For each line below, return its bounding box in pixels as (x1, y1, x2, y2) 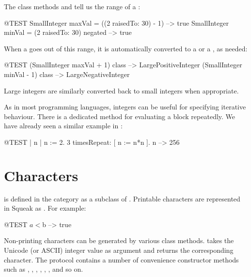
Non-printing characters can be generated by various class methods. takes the (4, 235, 234, 246)
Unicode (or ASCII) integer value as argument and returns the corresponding (4, 245, 234, 255)
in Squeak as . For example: (4, 203, 86, 213)
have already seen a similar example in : (4, 121, 123, 131)
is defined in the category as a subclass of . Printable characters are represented (4, 193, 240, 203)
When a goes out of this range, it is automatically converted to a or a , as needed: (4, 43, 248, 53)
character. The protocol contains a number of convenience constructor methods (4, 254, 239, 264)
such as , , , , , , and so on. (4, 264, 83, 274)
